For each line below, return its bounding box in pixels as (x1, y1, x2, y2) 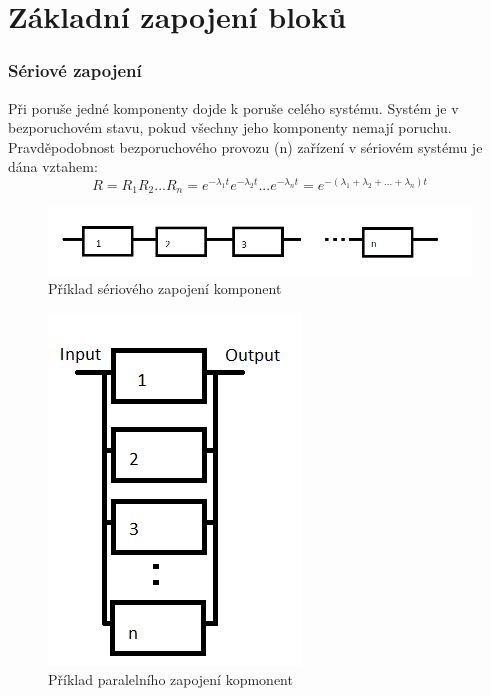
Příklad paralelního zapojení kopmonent (48, 669, 293, 690)
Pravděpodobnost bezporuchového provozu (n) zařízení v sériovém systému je (8, 136, 483, 157)
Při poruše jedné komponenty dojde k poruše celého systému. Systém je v (8, 97, 459, 118)
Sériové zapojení (8, 58, 142, 83)
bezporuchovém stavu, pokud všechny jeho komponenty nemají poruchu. (8, 117, 452, 138)
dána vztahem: (8, 156, 98, 177)
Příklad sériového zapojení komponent (48, 278, 282, 299)
